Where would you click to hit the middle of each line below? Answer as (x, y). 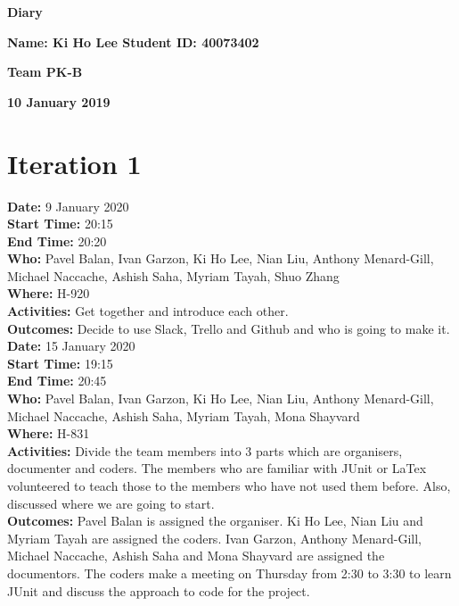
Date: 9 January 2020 (68, 206)
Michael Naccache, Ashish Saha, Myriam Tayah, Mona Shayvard (184, 415)
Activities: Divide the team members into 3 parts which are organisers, (205, 450)
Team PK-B (45, 72)
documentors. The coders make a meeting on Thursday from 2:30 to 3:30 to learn (229, 573)
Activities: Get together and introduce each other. (148, 311)
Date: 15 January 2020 (71, 346)
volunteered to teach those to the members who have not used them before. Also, (229, 486)
